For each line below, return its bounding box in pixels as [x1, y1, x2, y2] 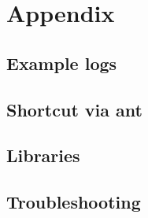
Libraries [6, 143, 80, 168]
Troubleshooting [6, 190, 141, 214]
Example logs [6, 50, 117, 75]
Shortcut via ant [6, 97, 142, 121]
